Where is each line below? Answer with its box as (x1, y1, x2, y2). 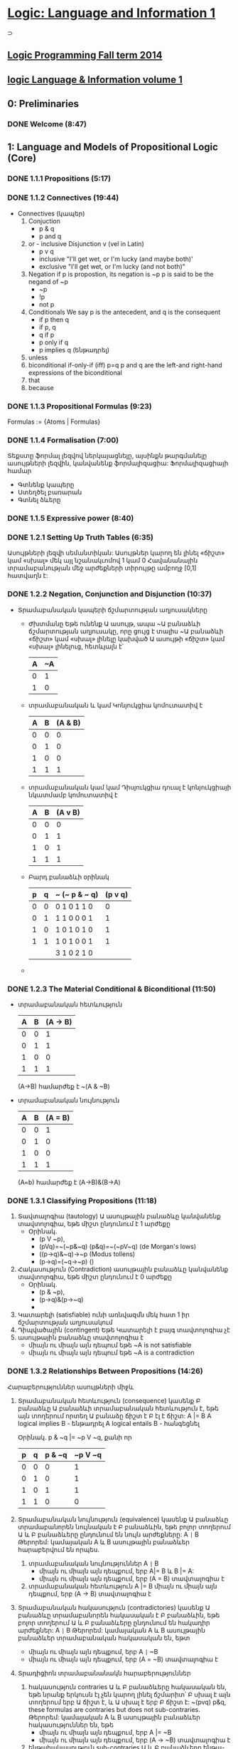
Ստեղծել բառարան (17, 488, 82, 496)
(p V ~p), (38, 1235, 65, 1243)
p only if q (38, 337, 69, 347)
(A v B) (56, 807, 80, 817)
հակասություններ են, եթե (28, 1720, 114, 1729)
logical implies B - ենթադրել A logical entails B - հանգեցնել (17, 1419, 200, 1427)
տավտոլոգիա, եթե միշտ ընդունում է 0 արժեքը (17, 1273, 173, 1281)
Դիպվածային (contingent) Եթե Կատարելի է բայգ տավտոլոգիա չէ (17, 1325, 231, 1335)
